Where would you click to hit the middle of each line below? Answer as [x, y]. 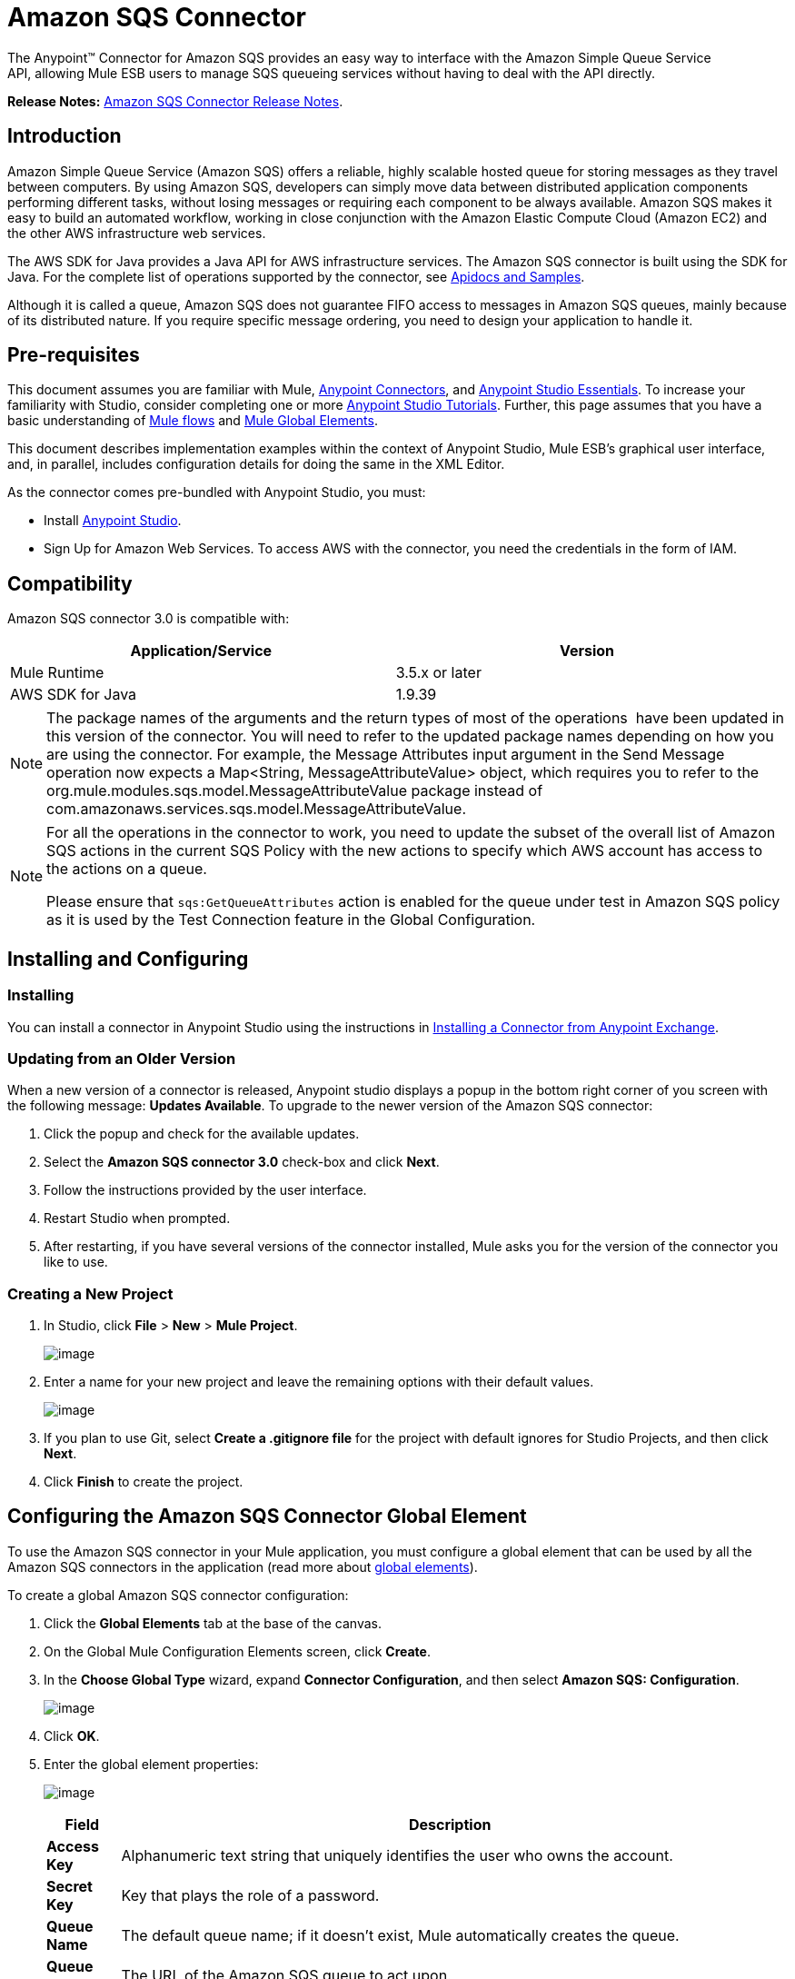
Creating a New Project [90, 1293]
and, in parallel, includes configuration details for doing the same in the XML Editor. [256, 464]
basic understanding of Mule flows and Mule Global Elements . [193, 421]
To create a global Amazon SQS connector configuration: [178, 1595]
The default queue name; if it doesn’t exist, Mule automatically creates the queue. [400, 1935]
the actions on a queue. [127, 869]
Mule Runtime [57, 673]
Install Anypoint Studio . [113, 521]
